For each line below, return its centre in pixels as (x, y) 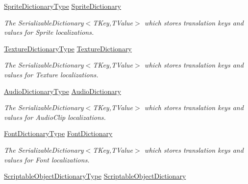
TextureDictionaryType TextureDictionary (68, 48)
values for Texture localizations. (51, 74)
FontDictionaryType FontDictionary (58, 133)
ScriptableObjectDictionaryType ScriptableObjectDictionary (95, 176)
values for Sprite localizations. (49, 32)
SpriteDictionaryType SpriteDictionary (63, 6)
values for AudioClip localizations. (55, 117)
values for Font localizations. (47, 159)
